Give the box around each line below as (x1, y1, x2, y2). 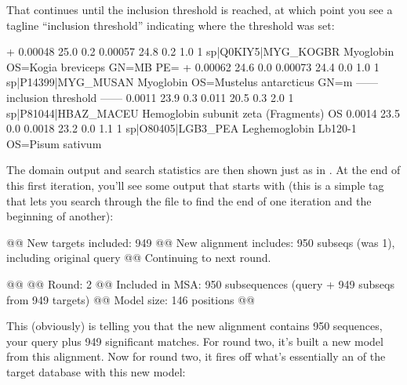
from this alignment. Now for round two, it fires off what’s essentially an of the (6, 348, 386, 365)
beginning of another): (6, 208, 114, 224)
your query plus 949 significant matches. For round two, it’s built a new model (6, 332, 383, 349)
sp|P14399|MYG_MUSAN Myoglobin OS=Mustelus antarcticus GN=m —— (6, 74, 379, 90)
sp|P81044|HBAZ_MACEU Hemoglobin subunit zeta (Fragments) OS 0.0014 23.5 (6, 104, 400, 121)
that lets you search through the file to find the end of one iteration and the (6, 192, 372, 209)
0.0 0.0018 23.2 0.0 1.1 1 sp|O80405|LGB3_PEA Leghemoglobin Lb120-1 (6, 120, 357, 136)
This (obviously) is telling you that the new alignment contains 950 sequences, (6, 318, 383, 334)
